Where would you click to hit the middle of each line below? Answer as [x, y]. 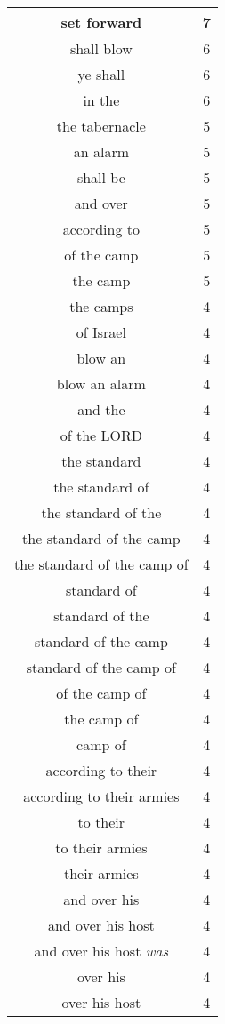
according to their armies [101, 796]
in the [101, 100]
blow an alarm [101, 384]
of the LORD [101, 435]
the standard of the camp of [101, 564]
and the [101, 409]
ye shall [101, 74]
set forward [101, 22]
